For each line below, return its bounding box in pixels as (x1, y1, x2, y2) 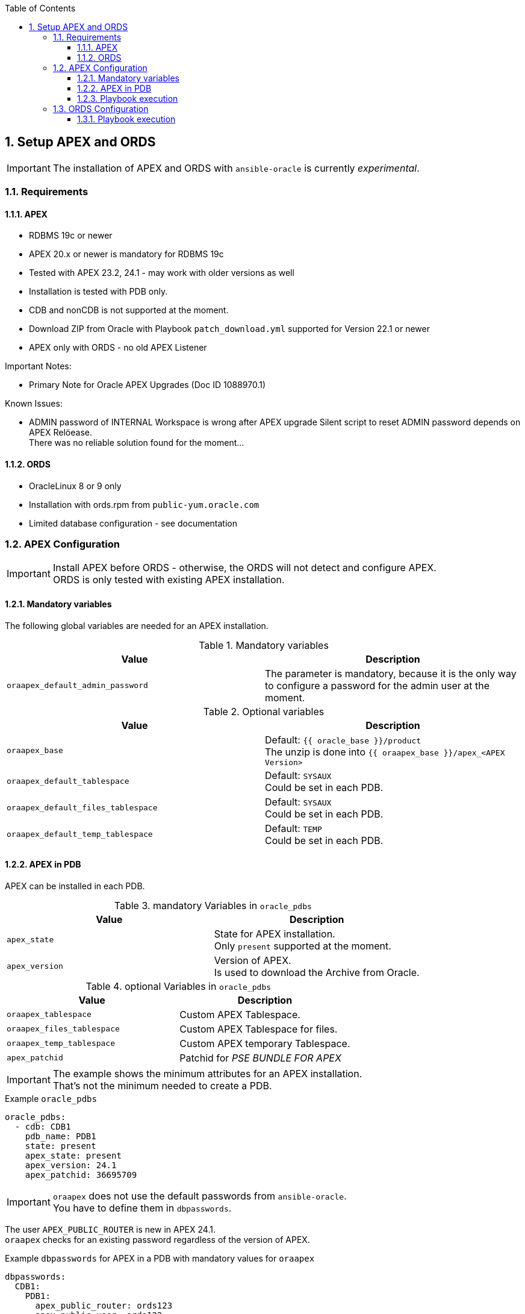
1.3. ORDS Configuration (53, 104, 149, 114)
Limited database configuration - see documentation (29, 518, 238, 528)
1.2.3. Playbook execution (77, 93, 178, 104)
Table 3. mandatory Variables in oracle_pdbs (114, 899, 312, 912)
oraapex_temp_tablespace (7, 1039, 116, 1048)
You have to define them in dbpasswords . (52, 1201, 232, 1214)
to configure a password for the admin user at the (265, 679, 489, 692)
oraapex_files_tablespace (7, 1024, 120, 1034)
